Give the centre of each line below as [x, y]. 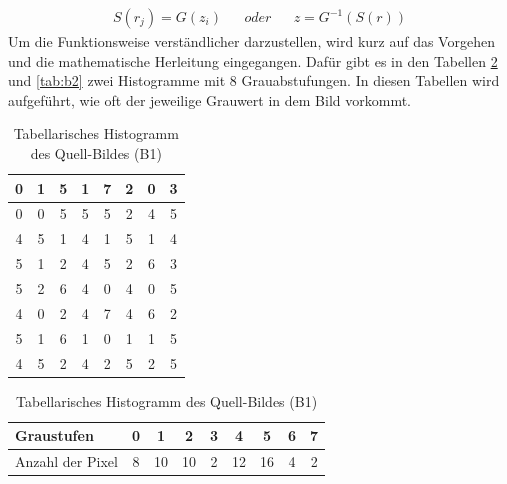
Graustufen [54, 435]
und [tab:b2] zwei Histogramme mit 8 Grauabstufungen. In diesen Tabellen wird [254, 80]
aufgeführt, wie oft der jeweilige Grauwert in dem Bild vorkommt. [209, 99]
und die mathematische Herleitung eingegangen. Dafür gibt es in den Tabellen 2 [253, 60]
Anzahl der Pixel [66, 461]
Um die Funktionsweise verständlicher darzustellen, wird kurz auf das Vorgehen [251, 41]
